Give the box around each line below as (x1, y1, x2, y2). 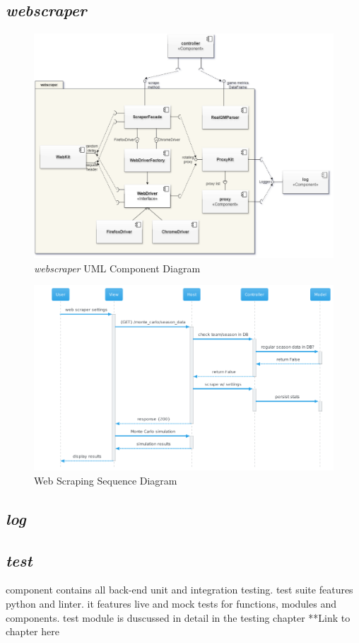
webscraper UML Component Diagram (34, 260, 201, 275)
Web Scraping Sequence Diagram (34, 473, 177, 487)
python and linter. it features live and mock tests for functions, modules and (6, 596, 336, 610)
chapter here (6, 624, 59, 639)
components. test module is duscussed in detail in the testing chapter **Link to (6, 610, 351, 625)
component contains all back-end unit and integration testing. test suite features (6, 582, 353, 597)
